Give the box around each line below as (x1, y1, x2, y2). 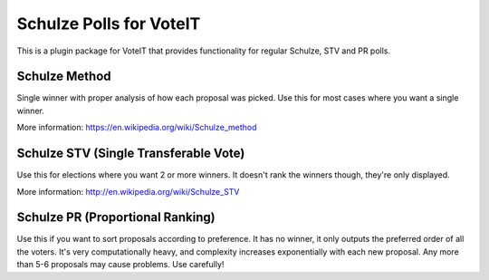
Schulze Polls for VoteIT (16, 14, 201, 34)
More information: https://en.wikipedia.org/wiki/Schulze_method (16, 122, 257, 133)
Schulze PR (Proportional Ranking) (16, 209, 216, 226)
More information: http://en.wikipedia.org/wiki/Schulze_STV (16, 186, 240, 197)
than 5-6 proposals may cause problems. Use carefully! (16, 259, 225, 270)
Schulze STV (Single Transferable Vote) (16, 146, 245, 161)
